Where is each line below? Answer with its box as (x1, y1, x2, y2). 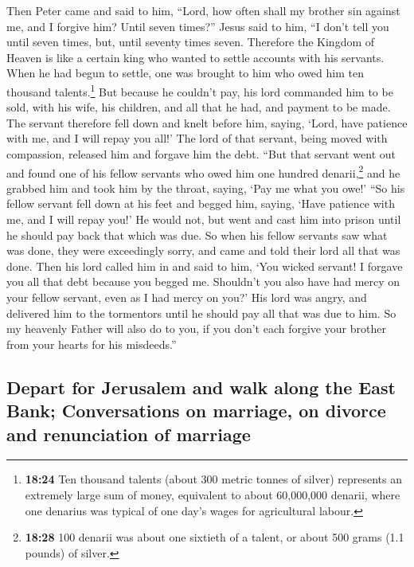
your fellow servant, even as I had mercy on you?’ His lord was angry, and (6, 289, 367, 305)
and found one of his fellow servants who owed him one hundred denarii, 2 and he (6, 162, 400, 181)
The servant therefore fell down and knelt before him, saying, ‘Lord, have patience (6, 114, 408, 131)
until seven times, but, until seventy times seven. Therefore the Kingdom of (6, 33, 375, 50)
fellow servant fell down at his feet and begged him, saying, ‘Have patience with (6, 195, 395, 212)
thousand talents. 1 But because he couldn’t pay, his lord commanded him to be (6, 80, 393, 100)
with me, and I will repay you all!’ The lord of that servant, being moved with (6, 130, 388, 147)
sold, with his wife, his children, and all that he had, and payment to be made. (6, 99, 391, 115)
